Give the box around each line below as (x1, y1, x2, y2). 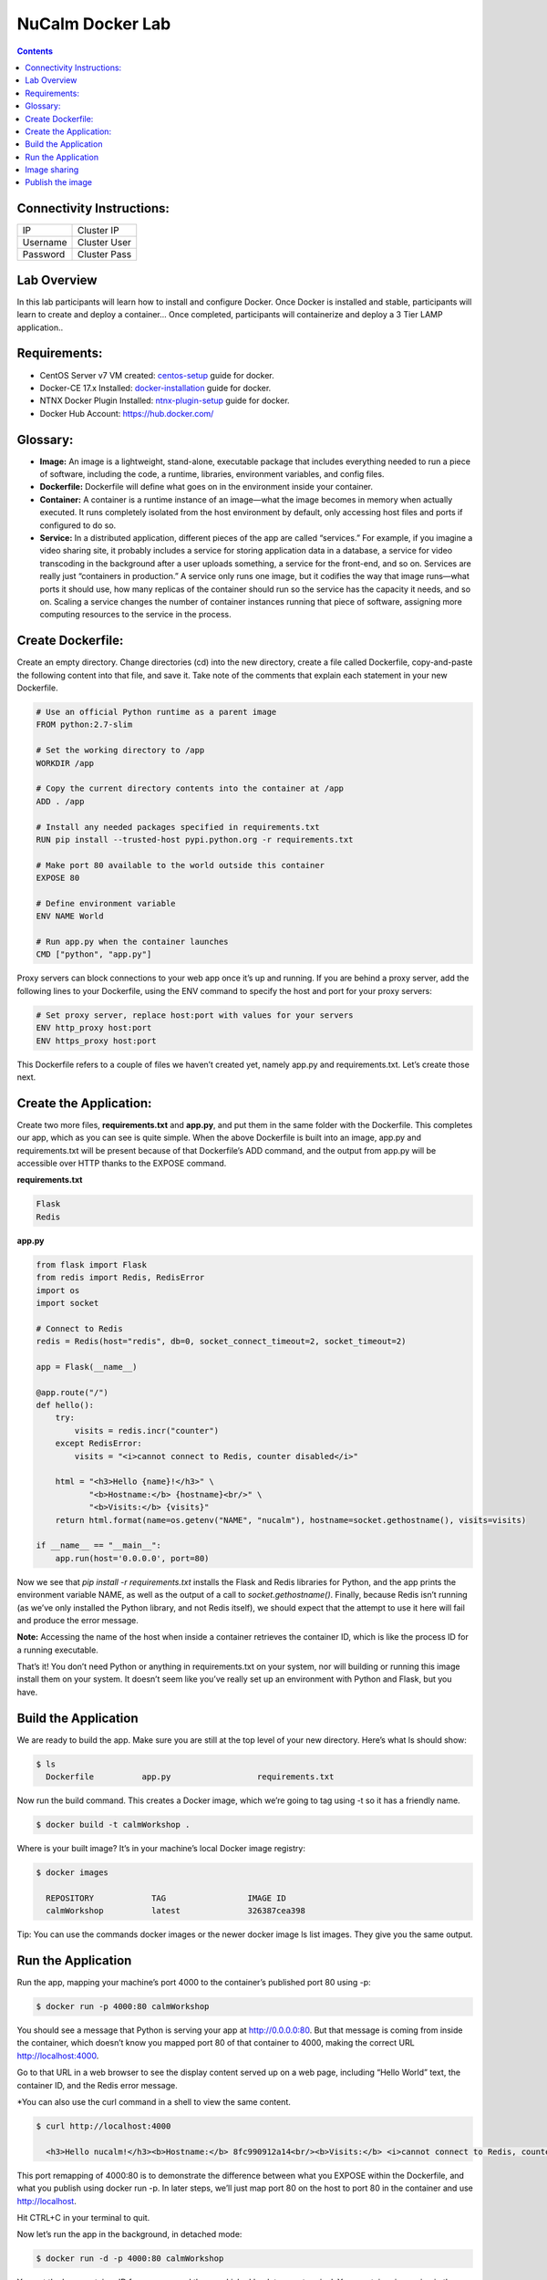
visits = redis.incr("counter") (74, 1425, 219, 1435)
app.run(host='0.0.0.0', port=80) (55, 1553, 210, 1563)
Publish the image (25, 177, 93, 188)
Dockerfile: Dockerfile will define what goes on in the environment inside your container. (39, 482, 374, 492)
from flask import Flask (36, 1259, 148, 1270)
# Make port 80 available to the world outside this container (36, 860, 325, 870)
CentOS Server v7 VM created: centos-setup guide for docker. (39, 369, 275, 380)
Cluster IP (77, 224, 119, 237)
